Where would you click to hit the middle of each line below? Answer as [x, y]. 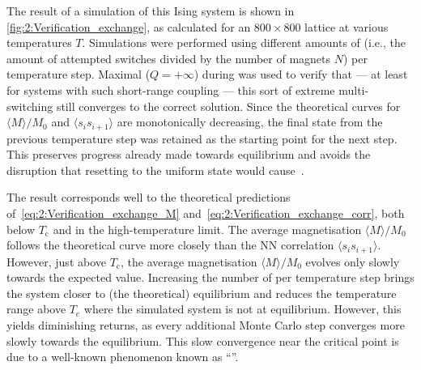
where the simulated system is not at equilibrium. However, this [242, 309]
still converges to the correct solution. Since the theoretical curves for [228, 106]
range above [36, 309]
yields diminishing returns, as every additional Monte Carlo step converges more [206, 325]
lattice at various [347, 26]
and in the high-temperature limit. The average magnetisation [207, 229]
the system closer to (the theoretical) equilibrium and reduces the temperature [202, 293]
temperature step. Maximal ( [79, 74]
